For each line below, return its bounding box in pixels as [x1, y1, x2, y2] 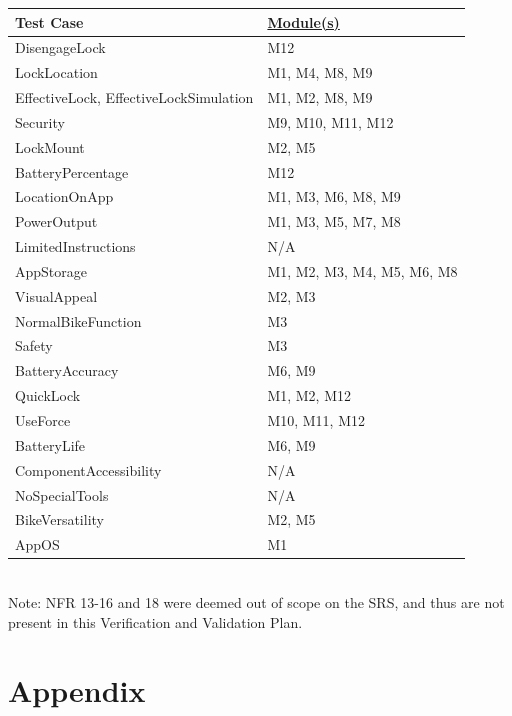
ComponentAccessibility [15, 459, 162, 480]
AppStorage [15, 260, 88, 281]
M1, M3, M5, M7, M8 [267, 211, 401, 232]
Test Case [15, 11, 84, 32]
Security [15, 111, 65, 132]
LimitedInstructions [15, 236, 136, 257]
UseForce [15, 410, 71, 430]
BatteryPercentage [15, 161, 129, 182]
